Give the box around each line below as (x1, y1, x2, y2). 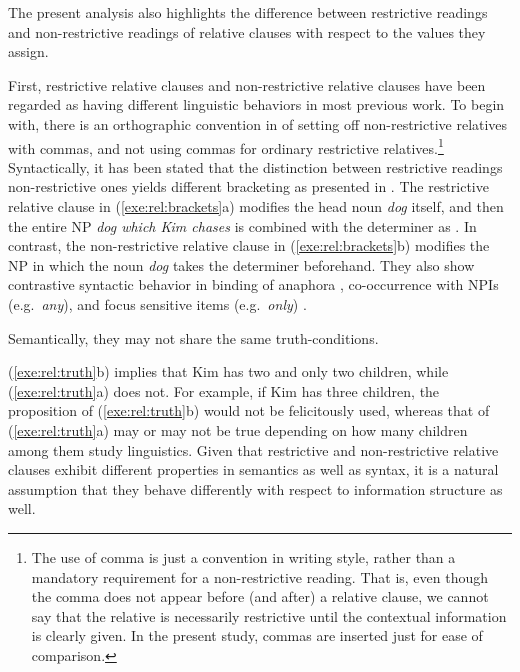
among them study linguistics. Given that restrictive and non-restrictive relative (8, 439, 499, 460)
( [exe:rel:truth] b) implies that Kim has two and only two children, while (8, 361, 449, 382)
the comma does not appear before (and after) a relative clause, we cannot (31, 586, 489, 607)
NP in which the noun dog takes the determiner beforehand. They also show (8, 254, 475, 275)
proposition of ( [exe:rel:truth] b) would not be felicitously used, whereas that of (8, 400, 490, 421)
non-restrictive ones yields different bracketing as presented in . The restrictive (8, 176, 489, 197)
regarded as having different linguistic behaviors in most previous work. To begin (8, 94, 505, 115)
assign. (8, 41, 49, 62)
